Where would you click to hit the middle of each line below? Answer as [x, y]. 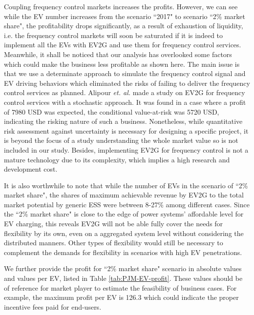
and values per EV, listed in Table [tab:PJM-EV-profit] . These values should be [123, 278]
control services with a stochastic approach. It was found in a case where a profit [125, 102]
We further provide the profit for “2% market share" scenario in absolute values [123, 268]
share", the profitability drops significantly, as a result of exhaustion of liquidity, [124, 26]
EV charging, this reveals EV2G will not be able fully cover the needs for [114, 224]
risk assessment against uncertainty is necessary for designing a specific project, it [126, 130]
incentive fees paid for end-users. [53, 306]
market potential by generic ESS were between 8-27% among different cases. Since [127, 204]
